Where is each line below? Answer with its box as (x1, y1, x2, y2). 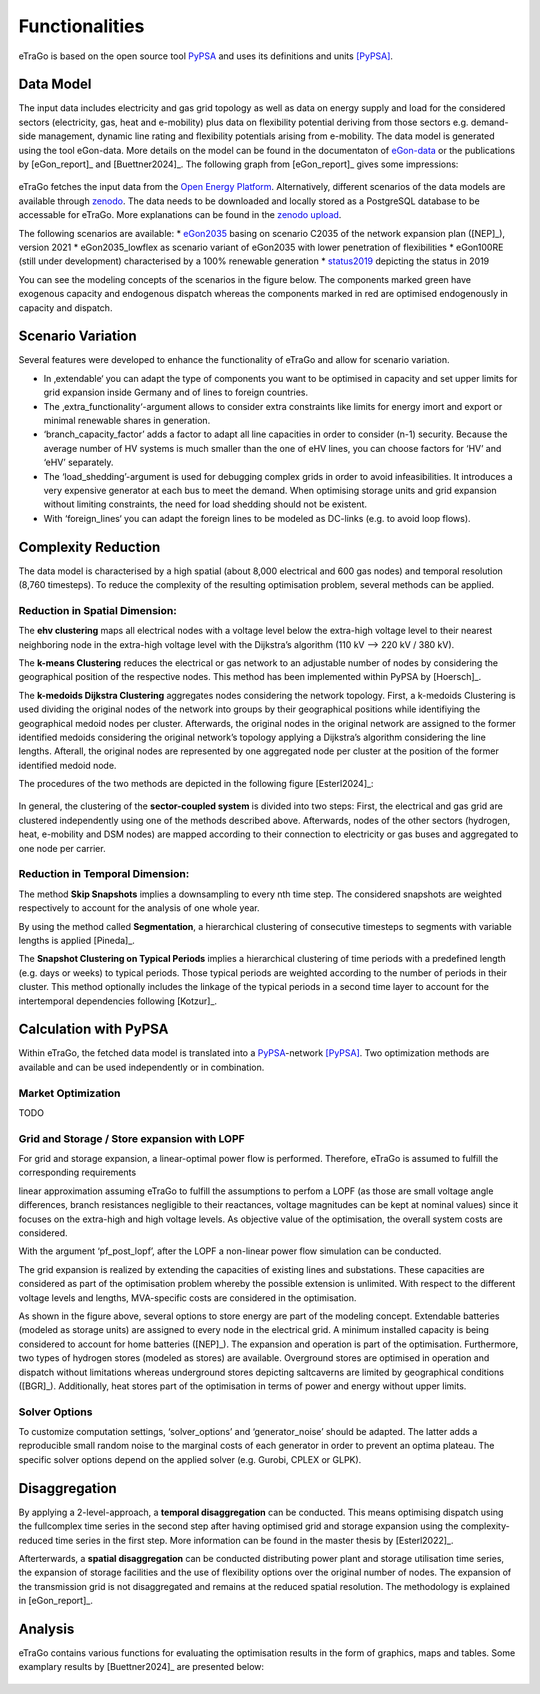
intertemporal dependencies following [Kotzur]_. (18, 995, 218, 1007)
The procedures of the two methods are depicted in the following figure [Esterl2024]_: (18, 778, 374, 790)
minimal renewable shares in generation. (43, 415, 211, 426)
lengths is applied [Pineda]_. (18, 934, 135, 946)
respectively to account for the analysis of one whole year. (18, 902, 260, 914)
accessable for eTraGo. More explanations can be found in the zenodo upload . (18, 209, 342, 221)
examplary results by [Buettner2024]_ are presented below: (18, 1661, 265, 1673)
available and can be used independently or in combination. (18, 1061, 265, 1073)
